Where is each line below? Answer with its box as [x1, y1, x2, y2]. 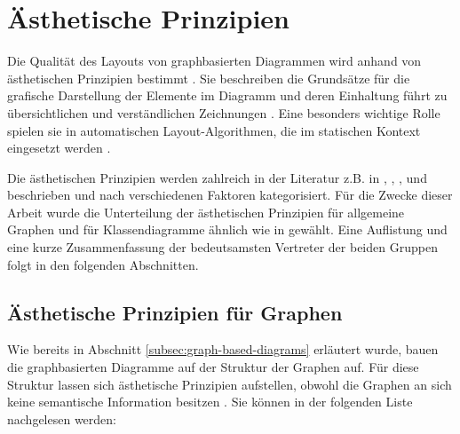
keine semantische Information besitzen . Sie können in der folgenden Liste [7, 392, 413, 411]
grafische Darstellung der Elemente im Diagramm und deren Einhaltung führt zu [7, 86, 448, 105]
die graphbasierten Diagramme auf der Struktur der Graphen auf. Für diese [7, 358, 419, 376]
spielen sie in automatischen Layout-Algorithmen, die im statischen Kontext [7, 121, 421, 139]
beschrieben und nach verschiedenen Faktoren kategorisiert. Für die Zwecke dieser [7, 185, 453, 204]
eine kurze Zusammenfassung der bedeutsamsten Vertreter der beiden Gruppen [7, 238, 438, 256]
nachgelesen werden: [7, 409, 116, 428]
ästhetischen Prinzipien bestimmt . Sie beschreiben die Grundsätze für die [7, 68, 410, 87]
